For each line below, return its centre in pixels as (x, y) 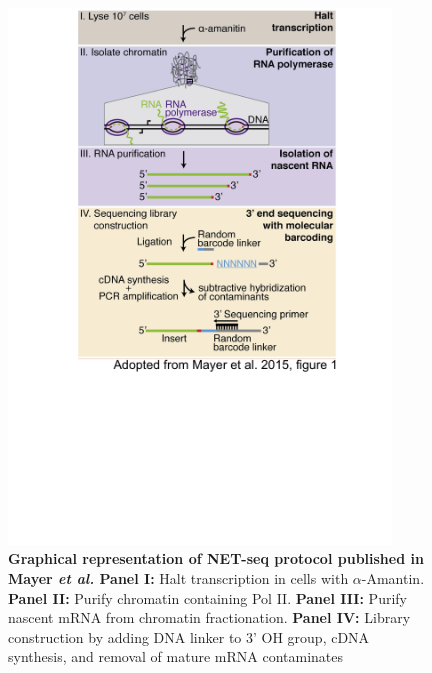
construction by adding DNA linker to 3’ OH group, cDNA (189, 636)
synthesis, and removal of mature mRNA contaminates (175, 656)
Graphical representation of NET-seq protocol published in (216, 558)
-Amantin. (393, 578)
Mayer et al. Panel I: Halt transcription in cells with (178, 578)
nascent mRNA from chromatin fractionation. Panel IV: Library (209, 617)
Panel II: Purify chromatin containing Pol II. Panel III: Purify (207, 597)
